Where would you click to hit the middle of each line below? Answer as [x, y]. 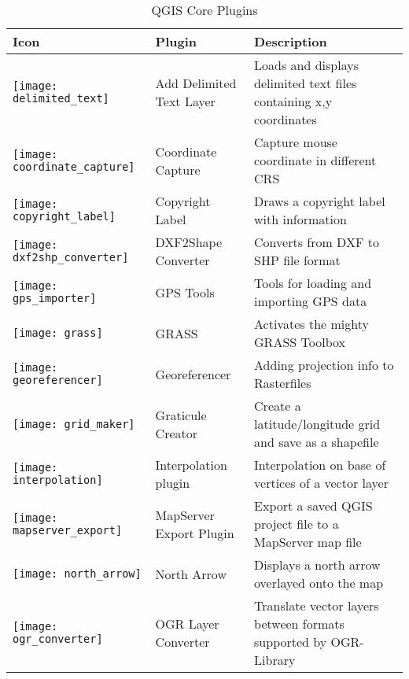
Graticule [181, 415]
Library [275, 660]
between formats [299, 624]
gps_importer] [55, 298]
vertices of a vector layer [321, 483]
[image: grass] [58, 333]
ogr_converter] [58, 639]
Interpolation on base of [320, 465]
